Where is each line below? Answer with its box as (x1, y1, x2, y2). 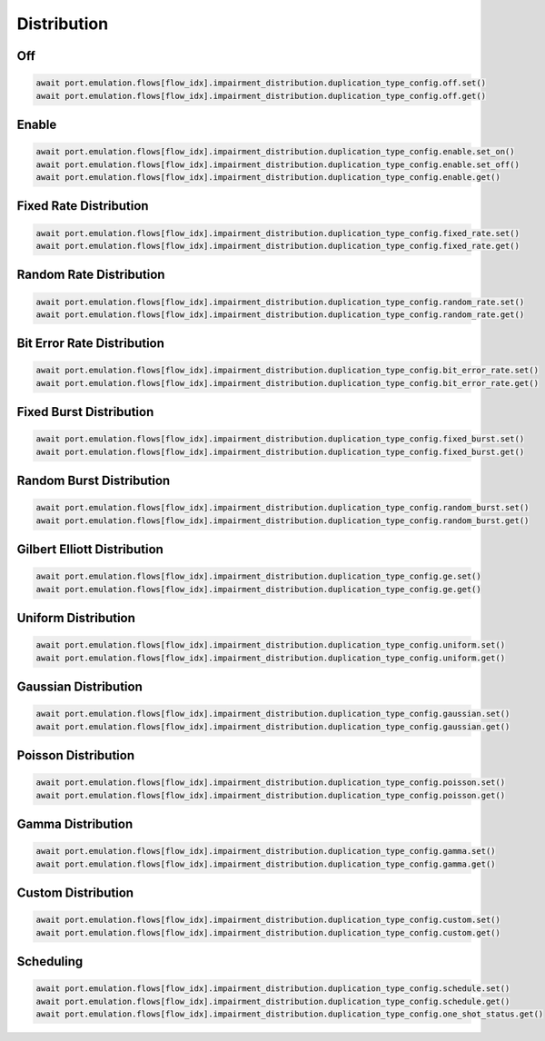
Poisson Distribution (16, 748, 135, 763)
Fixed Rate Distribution (16, 198, 149, 213)
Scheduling (16, 954, 84, 969)
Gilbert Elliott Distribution (16, 541, 163, 558)
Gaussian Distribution (16, 679, 143, 695)
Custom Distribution (16, 886, 134, 901)
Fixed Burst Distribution (16, 404, 154, 420)
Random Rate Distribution (16, 267, 165, 283)
